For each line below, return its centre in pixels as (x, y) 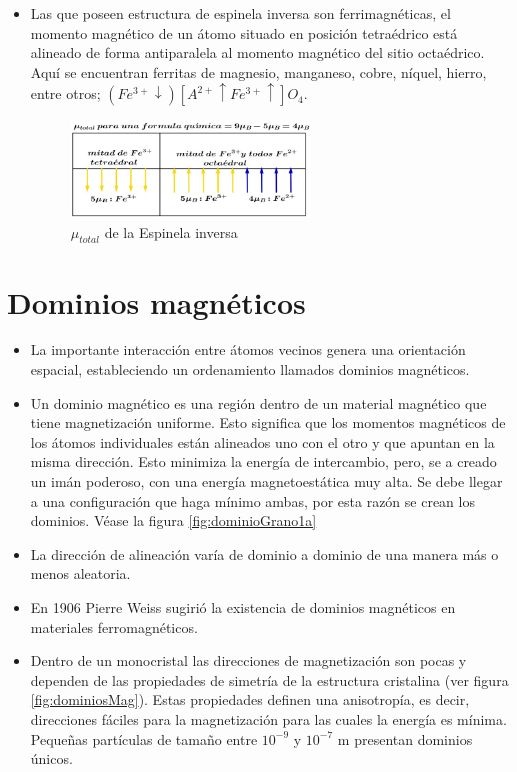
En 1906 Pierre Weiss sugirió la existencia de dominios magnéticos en (243, 606)
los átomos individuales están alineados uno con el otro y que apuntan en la (262, 441)
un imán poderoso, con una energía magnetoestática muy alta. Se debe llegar (266, 481)
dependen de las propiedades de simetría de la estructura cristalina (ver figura (269, 679)
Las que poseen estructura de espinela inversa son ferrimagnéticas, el (240, 13)
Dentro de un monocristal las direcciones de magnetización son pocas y (248, 660)
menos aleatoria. (80, 573)
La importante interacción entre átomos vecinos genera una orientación (248, 349)
